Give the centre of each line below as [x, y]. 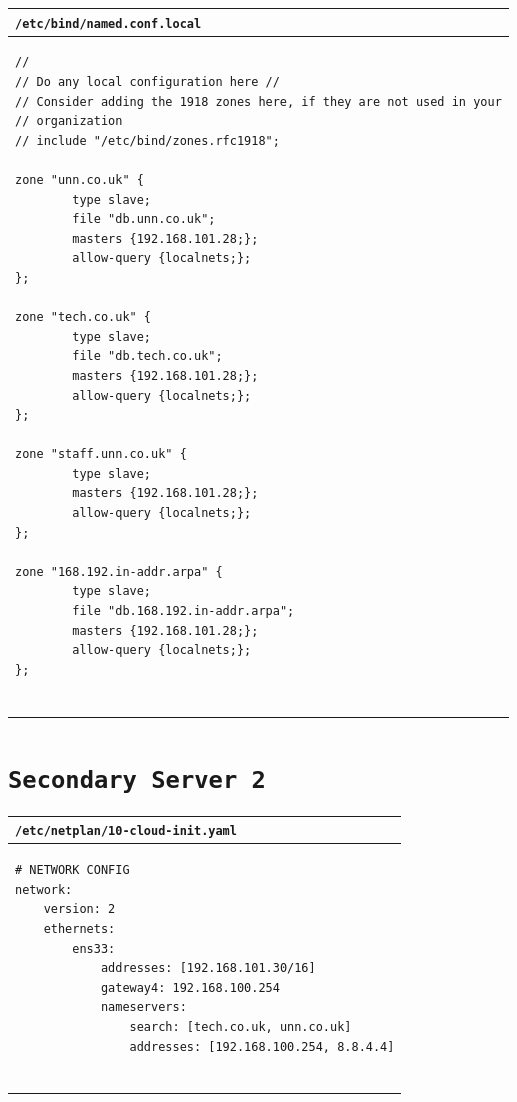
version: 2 [79, 909]
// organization [69, 121]
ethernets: [79, 928]
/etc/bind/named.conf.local [108, 23]
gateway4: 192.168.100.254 [190, 987]
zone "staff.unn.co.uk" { [101, 454]
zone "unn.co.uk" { [79, 179]
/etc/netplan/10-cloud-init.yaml [126, 831]
